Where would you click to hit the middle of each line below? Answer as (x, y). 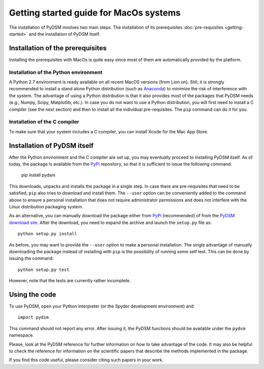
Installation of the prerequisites (58, 48)
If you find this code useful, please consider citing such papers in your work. (86, 360)
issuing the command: (31, 258)
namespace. (22, 335)
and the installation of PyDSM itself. (64, 34)
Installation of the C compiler (44, 122)
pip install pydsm (38, 175)
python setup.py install (47, 234)
